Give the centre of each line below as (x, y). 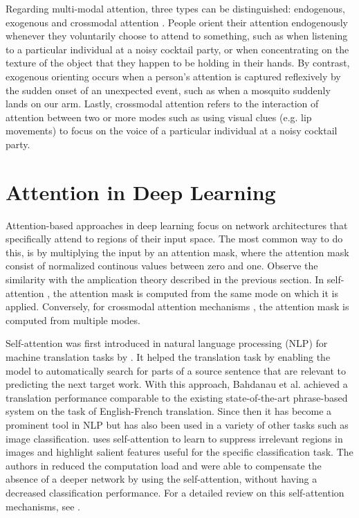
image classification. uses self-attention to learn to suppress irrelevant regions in (174, 438)
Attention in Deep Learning (141, 191)
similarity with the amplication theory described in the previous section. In (165, 279)
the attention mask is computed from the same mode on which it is (195, 293)
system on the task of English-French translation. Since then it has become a (169, 411)
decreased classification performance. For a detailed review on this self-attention (175, 492)
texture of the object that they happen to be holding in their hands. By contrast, (178, 63)
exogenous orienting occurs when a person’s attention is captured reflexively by (173, 76)
